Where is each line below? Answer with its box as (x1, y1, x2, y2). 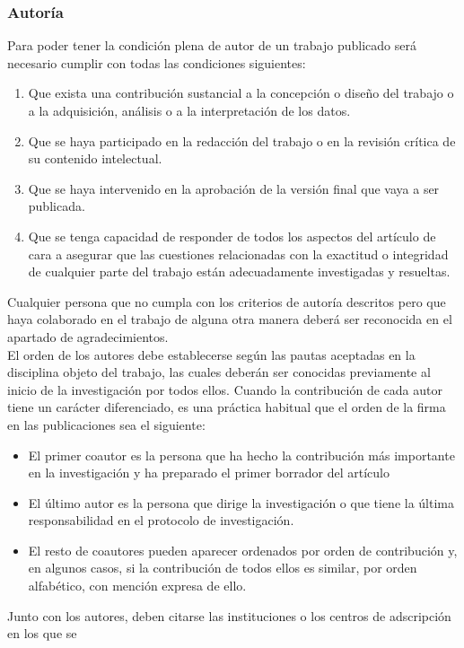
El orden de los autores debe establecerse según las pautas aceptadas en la (7, 345, 416, 363)
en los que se (7, 624, 77, 643)
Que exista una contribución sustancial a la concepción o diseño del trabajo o (28, 83, 454, 102)
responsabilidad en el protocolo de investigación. (28, 511, 294, 530)
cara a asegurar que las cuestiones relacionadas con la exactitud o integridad (28, 244, 449, 263)
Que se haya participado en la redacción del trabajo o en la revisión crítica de (28, 131, 456, 150)
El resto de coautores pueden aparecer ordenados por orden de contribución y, (28, 540, 458, 559)
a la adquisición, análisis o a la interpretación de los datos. (28, 101, 351, 119)
